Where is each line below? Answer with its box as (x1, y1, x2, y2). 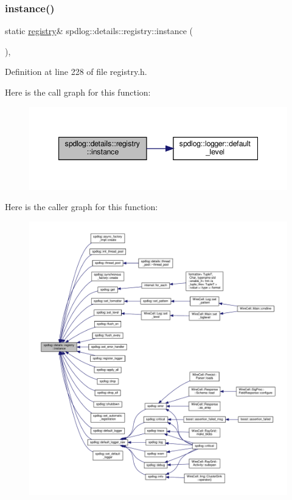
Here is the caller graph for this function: (5, 200, 158, 213)
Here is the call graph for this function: (5, 86, 151, 98)
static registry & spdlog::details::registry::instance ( (5, 24, 193, 37)
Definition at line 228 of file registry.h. (5, 65, 147, 78)
